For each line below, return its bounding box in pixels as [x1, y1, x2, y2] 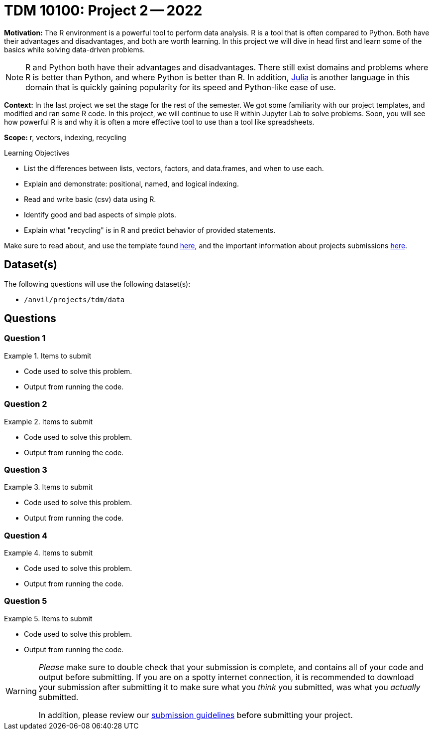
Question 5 [4, 596, 47, 606]
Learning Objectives [4, 148, 70, 157]
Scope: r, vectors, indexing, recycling [4, 133, 126, 142]
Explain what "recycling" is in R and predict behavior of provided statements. [24, 225, 276, 234]
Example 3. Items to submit [4, 483, 93, 492]
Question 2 [4, 399, 47, 409]
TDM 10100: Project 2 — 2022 [4, 2, 203, 19]
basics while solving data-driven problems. [4, 45, 145, 54]
